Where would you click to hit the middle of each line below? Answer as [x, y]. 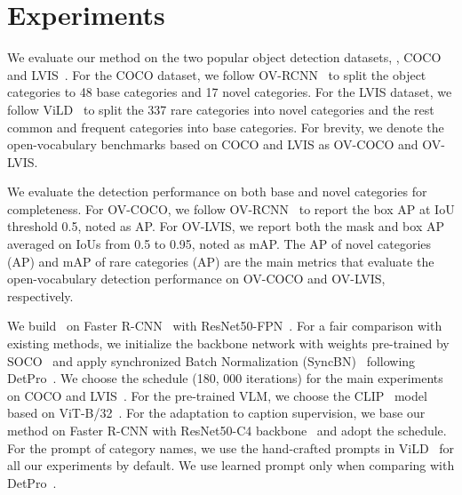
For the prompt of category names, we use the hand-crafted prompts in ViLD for [231, 447]
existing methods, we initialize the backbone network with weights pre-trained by [228, 343]
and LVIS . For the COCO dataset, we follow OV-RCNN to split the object [217, 74]
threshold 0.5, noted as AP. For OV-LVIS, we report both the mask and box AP [226, 226]
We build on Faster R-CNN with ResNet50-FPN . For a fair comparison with [225, 326]
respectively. [40, 295]
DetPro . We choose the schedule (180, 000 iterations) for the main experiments [225, 378]
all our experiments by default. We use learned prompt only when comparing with [231, 465]
